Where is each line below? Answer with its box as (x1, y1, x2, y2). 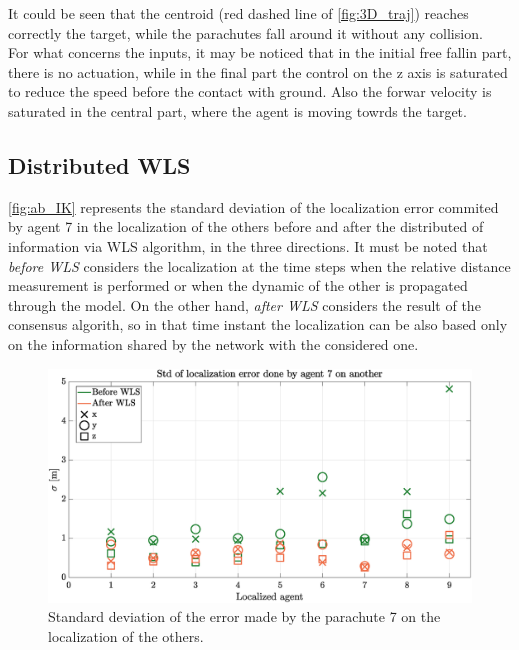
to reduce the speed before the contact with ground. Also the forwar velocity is (8, 81, 492, 102)
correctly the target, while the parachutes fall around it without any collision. (8, 22, 483, 43)
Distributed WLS (8, 149, 191, 180)
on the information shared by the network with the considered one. (8, 333, 419, 354)
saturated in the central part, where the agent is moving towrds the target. (8, 100, 467, 121)
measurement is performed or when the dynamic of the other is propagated (8, 275, 468, 296)
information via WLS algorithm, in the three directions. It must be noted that (8, 235, 488, 256)
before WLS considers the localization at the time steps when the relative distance (8, 255, 511, 276)
